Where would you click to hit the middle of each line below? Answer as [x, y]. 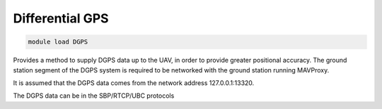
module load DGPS [58, 42]
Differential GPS [61, 18]
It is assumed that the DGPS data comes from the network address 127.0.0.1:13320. [134, 83]
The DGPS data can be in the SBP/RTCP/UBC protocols [94, 96]
